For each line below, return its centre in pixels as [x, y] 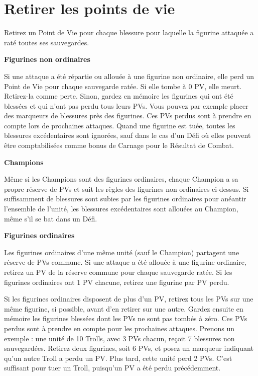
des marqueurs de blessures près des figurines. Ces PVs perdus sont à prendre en [128, 116]
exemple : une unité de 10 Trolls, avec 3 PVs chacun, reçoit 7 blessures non [119, 338]
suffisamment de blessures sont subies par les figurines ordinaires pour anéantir [125, 199]
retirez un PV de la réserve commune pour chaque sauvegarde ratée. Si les [118, 272]
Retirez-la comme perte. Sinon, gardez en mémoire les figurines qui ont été [119, 96]
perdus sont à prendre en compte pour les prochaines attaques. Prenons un [119, 328]
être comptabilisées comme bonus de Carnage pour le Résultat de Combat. [119, 145]
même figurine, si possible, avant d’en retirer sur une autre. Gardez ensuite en [124, 308]
